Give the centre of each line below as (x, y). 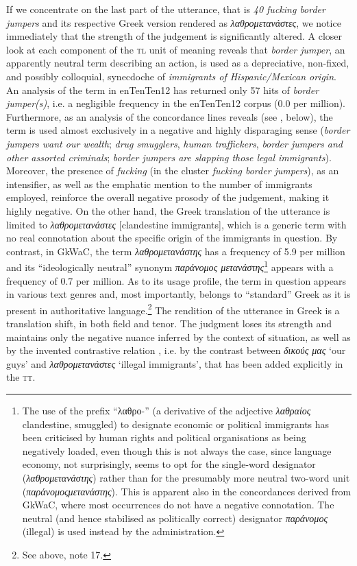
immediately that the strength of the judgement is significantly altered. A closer (174, 36)
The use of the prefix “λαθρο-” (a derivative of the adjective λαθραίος (167, 410)
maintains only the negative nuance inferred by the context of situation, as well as (178, 337)
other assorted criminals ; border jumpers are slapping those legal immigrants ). (169, 157)
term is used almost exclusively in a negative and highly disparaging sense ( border (178, 130)
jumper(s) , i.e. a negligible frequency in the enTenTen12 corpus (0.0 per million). (176, 103)
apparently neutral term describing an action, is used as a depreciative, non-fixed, (178, 63)
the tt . (21, 377)
